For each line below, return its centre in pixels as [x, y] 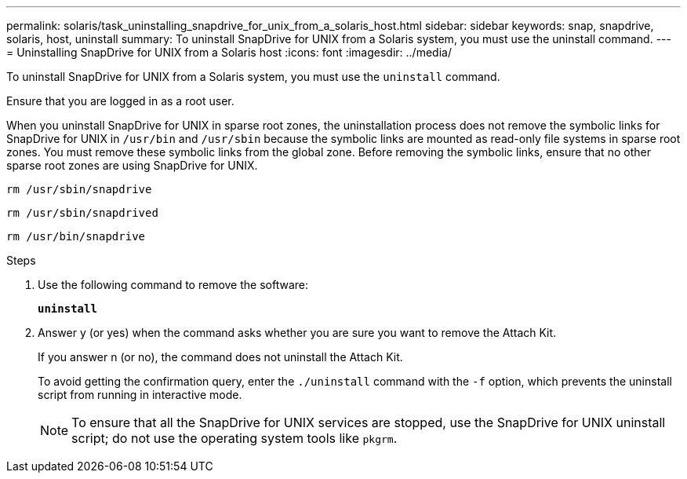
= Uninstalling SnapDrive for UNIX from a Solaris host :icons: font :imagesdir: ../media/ [229, 52]
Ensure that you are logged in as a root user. [120, 101]
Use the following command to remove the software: [173, 285]
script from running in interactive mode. [140, 395]
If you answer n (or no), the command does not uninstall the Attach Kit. [220, 357]
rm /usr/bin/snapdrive [76, 236]
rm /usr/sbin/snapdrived [82, 213]
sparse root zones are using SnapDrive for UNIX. [132, 165]
